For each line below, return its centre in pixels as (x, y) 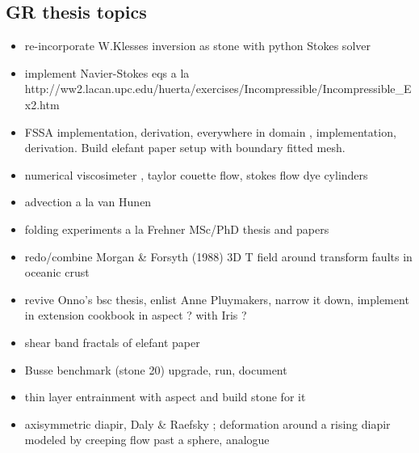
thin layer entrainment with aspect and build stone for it (165, 397)
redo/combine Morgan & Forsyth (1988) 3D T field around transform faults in (218, 256)
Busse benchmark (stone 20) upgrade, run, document (156, 369)
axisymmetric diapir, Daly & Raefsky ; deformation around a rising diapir (207, 423)
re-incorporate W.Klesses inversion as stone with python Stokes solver (197, 46)
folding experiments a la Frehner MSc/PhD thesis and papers (177, 229)
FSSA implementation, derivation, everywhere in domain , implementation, (210, 131)
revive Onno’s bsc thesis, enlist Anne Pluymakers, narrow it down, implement (217, 299)
